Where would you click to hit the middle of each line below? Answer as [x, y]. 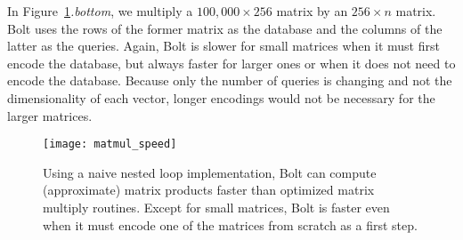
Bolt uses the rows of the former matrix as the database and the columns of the [225, 28]
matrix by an [312, 11]
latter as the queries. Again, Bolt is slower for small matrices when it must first [223, 46]
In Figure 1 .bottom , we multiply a [100, 11]
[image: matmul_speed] [110, 144]
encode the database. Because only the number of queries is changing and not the [230, 80]
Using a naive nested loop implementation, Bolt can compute [210, 172]
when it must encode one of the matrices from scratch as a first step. [230, 224]
